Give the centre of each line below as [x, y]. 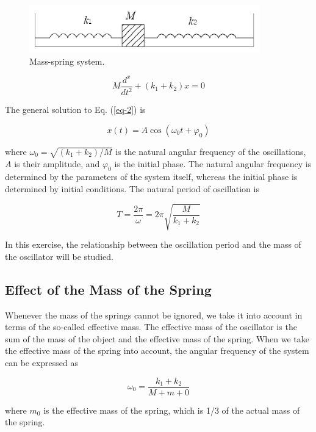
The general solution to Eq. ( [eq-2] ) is [75, 110]
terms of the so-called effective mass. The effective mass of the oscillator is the [151, 327]
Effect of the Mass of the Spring [108, 289]
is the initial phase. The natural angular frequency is [213, 163]
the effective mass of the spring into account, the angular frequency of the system [157, 351]
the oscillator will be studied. [59, 256]
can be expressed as [42, 362]
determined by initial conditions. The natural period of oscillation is [132, 189]
